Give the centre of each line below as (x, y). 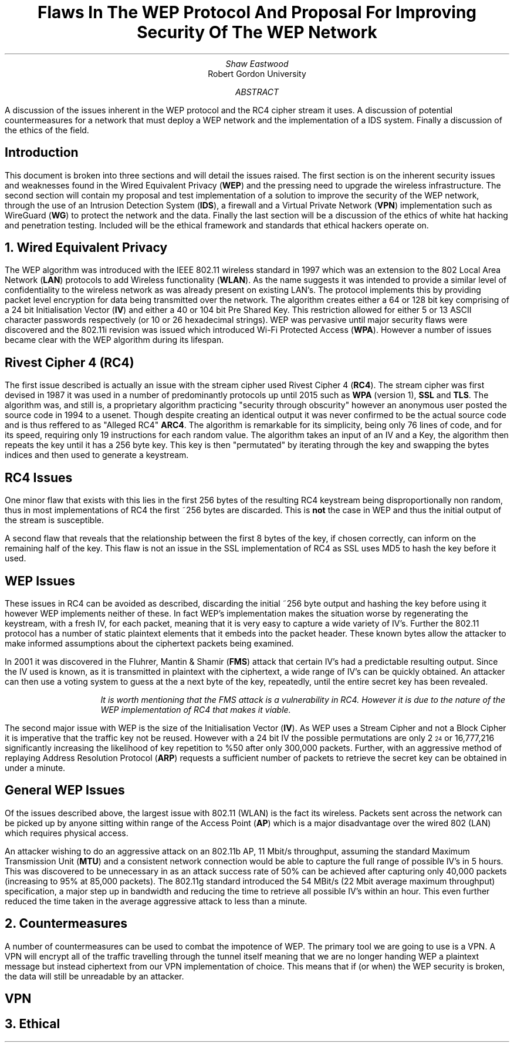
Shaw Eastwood (257, 63)
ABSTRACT (257, 92)
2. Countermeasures (66, 924)
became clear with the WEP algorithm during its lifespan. (114, 340)
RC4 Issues (39, 477)
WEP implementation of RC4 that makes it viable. (196, 709)
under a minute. (35, 767)
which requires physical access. (67, 833)
